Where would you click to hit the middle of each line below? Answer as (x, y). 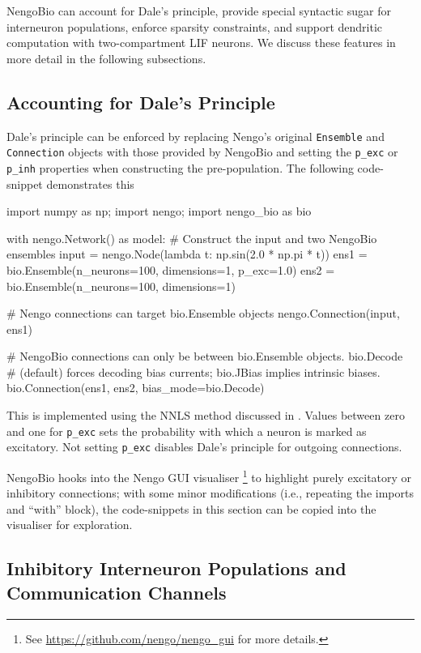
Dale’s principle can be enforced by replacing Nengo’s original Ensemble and (196, 136)
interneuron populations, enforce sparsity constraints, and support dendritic (194, 26)
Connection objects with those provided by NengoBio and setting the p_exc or (202, 152)
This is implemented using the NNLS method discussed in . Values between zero (206, 415)
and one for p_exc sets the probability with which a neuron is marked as (187, 431)
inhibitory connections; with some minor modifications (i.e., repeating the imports (210, 493)
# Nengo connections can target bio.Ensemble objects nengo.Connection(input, (203, 313)
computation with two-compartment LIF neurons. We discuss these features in (201, 43)
